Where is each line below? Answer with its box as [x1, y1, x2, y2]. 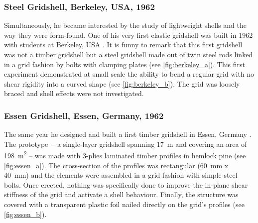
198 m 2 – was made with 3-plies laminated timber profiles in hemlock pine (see [4, 149, 246, 161]
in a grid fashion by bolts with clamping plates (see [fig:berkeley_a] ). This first [4, 59, 246, 69]
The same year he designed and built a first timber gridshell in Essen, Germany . [4, 129, 252, 139]
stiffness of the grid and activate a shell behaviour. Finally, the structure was [4, 189, 239, 200]
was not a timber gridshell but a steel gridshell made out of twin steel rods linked [4, 49, 253, 59]
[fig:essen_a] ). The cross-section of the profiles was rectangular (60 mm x [4, 160, 229, 170]
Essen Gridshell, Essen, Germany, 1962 [4, 109, 164, 121]
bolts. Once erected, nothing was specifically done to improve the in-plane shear [4, 179, 248, 190]
